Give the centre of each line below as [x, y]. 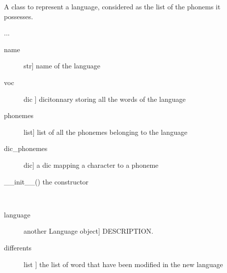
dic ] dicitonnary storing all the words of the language [105, 99]
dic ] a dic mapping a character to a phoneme [91, 165]
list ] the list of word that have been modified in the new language [123, 264]
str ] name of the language [62, 66]
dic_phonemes [26, 148]
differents [18, 247]
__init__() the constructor [46, 181]
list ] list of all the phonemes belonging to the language [106, 132]
